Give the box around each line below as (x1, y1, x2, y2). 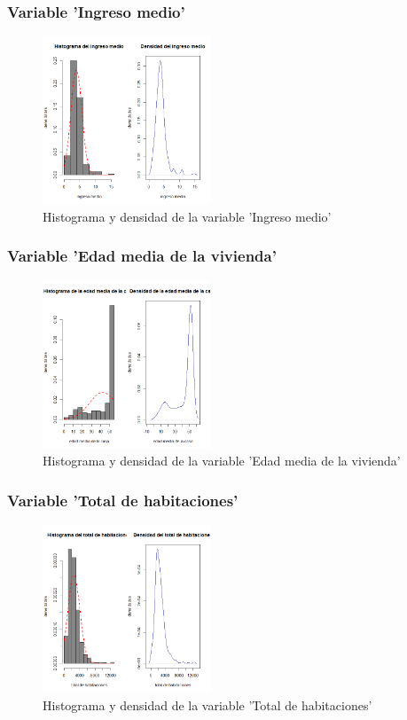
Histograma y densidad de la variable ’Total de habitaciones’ (43, 695, 372, 714)
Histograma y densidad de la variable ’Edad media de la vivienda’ (43, 451, 401, 470)
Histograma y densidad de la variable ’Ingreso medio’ (43, 207, 332, 225)
